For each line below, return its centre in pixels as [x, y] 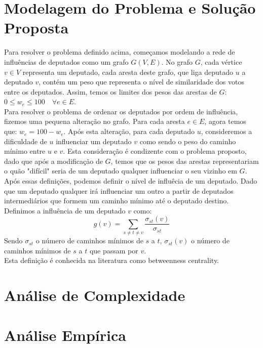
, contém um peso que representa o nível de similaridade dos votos [141, 82]
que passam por [114, 250]
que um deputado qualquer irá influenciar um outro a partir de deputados [119, 190]
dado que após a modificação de [53, 161]
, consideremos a [227, 131]
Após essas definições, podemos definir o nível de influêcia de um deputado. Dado [131, 181]
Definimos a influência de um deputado [65, 210]
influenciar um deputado [94, 141]
